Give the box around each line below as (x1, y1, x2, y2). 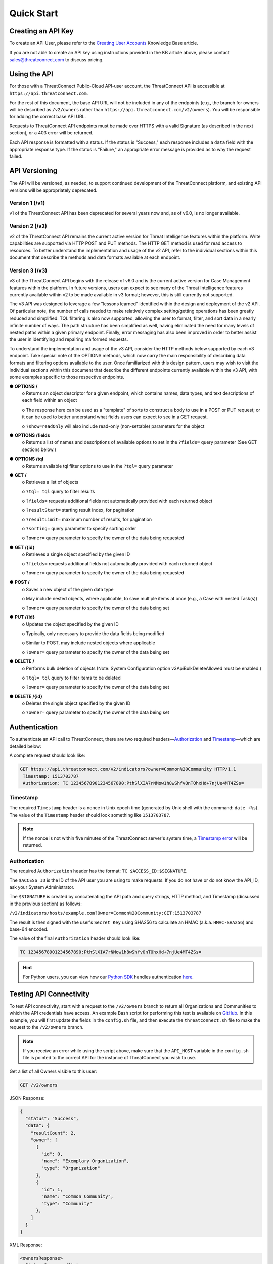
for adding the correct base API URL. (9, 114, 86, 120)
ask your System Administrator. (9, 884, 75, 890)
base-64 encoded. (9, 926, 49, 932)
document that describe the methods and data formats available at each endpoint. (9, 254, 180, 260)
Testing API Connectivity (9, 989, 90, 998)
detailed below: (9, 743, 41, 749)
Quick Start (9, 8, 58, 19)
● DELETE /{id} (9, 693, 43, 699)
